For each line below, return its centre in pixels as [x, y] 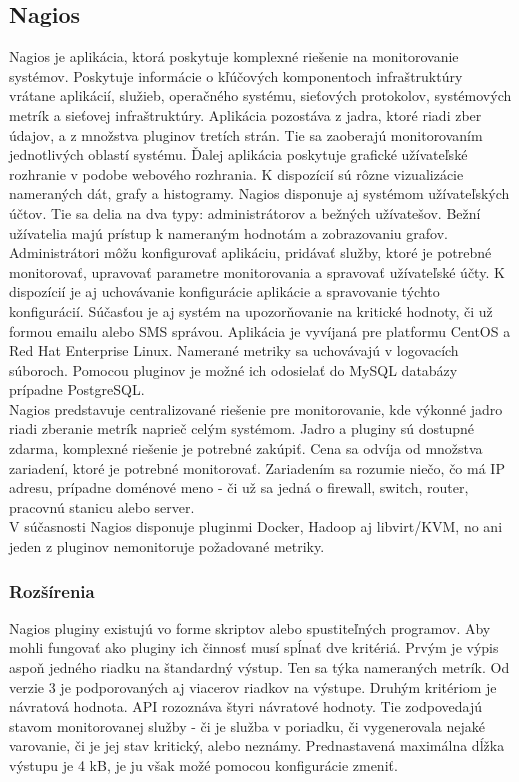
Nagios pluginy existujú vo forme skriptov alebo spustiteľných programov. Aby [250, 627]
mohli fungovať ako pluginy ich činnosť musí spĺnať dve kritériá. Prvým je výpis [254, 647]
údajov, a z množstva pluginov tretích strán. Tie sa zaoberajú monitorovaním [246, 134]
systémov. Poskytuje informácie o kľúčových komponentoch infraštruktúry [236, 75]
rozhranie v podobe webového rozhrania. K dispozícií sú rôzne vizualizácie [236, 173]
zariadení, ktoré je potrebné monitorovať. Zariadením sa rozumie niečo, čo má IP [257, 467]
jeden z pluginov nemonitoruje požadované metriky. [167, 546]
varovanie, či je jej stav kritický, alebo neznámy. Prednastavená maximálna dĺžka [257, 745]
